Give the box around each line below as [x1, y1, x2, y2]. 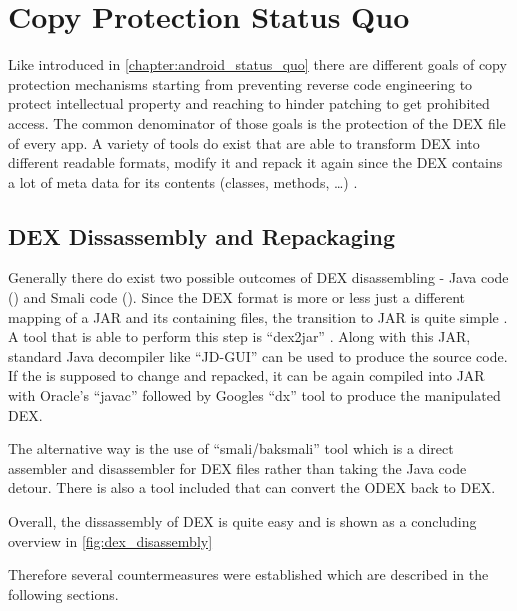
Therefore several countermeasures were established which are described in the [8, 564, 489, 585]
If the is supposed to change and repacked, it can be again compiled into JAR [8, 365, 485, 386]
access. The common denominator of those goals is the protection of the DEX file [8, 112, 506, 133]
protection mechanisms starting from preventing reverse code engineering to [8, 73, 473, 94]
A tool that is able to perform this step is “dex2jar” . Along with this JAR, [8, 326, 471, 347]
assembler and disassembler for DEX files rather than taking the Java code [8, 457, 467, 478]
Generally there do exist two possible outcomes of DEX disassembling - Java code [8, 267, 509, 288]
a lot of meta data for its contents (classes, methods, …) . [8, 171, 358, 192]
